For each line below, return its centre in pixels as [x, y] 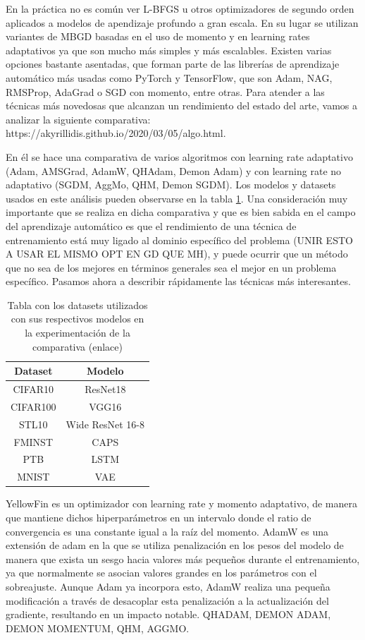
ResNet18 [105, 389]
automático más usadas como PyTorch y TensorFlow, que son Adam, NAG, [169, 77]
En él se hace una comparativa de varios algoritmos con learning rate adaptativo [179, 156]
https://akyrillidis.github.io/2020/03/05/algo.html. [116, 133]
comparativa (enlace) [78, 346]
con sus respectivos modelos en [78, 319]
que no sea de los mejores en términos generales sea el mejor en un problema [171, 267]
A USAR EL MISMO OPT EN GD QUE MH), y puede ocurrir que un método [177, 254]
